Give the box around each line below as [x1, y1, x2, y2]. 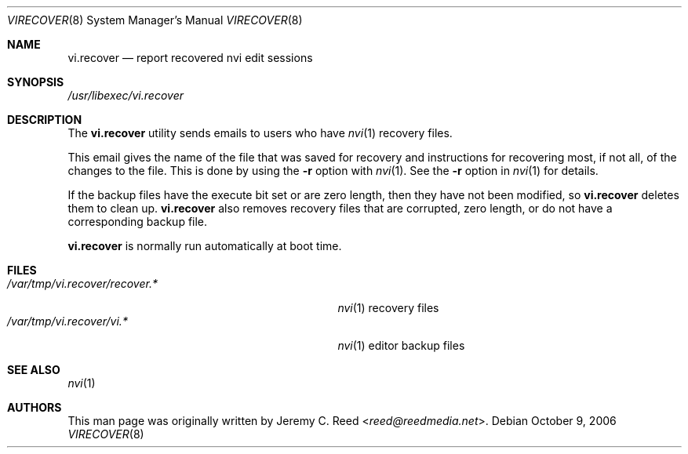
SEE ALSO [7, 363, 60, 376]
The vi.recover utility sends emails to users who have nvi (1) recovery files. [67, 126, 453, 140]
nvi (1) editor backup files [337, 339, 465, 352]
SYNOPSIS [7, 75, 64, 89]
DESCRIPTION [7, 113, 82, 126]
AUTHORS [7, 401, 62, 414]
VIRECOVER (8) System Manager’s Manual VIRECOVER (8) [7, 13, 303, 27]
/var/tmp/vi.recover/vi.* [7, 314, 128, 328]
